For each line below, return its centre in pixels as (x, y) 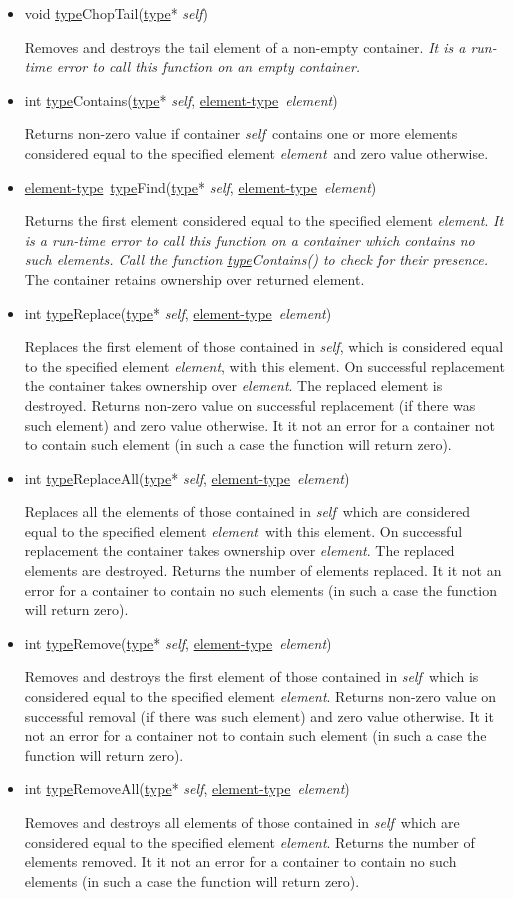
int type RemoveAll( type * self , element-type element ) (187, 788)
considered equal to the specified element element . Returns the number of (249, 841)
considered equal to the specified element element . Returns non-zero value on (260, 696)
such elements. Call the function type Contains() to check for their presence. (256, 259)
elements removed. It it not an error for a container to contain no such (240, 861)
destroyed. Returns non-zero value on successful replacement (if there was (250, 404)
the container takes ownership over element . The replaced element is (233, 385)
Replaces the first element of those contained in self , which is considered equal (264, 346)
